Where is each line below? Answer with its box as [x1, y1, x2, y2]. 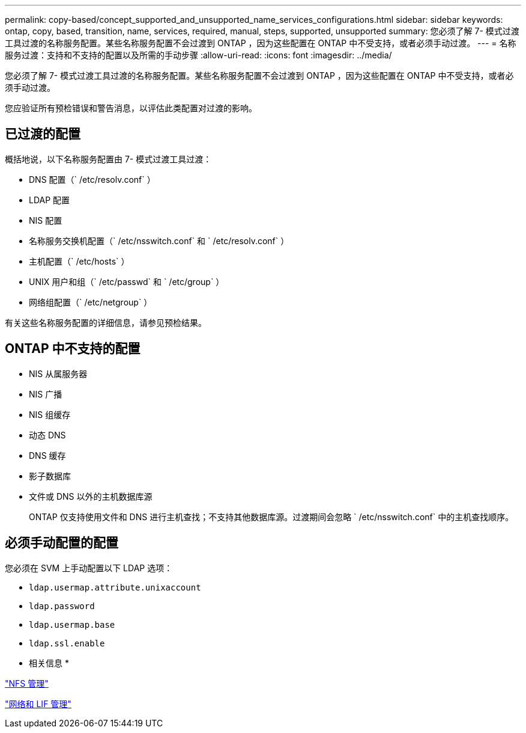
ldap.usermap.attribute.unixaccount [29, 582, 201, 592]
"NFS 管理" [5, 678, 49, 689]
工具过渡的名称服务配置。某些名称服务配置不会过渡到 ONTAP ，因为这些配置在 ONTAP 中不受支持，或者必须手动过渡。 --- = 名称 [5, 38, 516, 48]
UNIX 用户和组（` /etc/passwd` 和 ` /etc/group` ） [29, 276, 225, 287]
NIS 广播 [29, 388, 62, 399]
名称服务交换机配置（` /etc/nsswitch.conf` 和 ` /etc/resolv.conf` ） [29, 235, 289, 246]
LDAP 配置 [29, 194, 70, 205]
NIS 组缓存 [29, 409, 71, 420]
